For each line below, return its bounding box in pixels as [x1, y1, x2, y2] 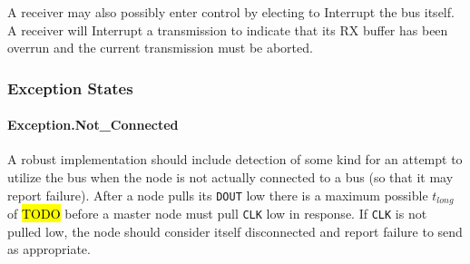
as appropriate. [7, 240, 91, 259]
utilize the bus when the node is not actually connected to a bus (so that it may [7, 168, 454, 187]
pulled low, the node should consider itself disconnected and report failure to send [7, 221, 463, 240]
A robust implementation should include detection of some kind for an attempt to [7, 150, 463, 169]
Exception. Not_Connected [7, 115, 179, 134]
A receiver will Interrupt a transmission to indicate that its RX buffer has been [7, 20, 448, 39]
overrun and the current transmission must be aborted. [7, 38, 313, 57]
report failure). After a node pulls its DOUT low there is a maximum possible [7, 185, 428, 204]
